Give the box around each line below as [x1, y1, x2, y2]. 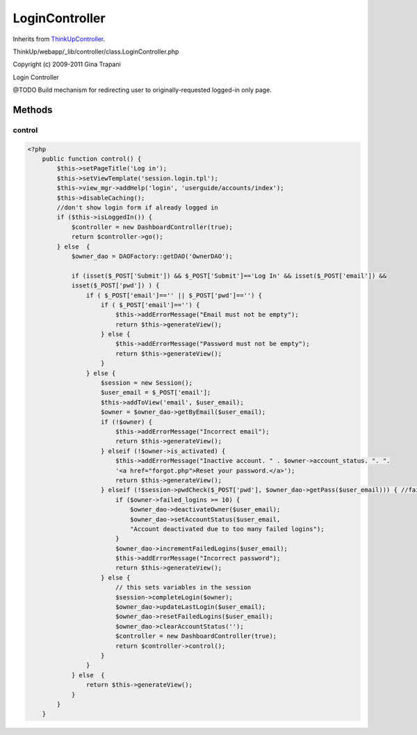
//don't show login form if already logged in [56, 204, 218, 212]
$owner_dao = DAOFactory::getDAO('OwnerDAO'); [71, 252, 233, 260]
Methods [13, 104, 53, 116]
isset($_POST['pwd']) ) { [71, 282, 160, 290]
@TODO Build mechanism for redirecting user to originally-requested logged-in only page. [13, 86, 272, 94]
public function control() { [42, 155, 142, 163]
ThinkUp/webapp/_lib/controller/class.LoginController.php [13, 47, 179, 56]
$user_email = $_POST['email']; [101, 388, 211, 397]
